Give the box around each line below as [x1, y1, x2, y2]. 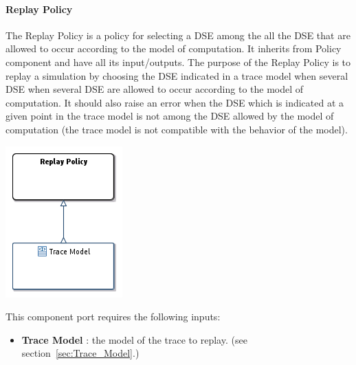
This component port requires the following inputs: [5, 309, 221, 324]
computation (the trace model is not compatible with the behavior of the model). [5, 122, 348, 136]
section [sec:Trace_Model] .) [21, 346, 140, 360]
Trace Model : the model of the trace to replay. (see [21, 332, 247, 346]
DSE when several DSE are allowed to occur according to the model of [5, 82, 304, 96]
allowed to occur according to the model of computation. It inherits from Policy [5, 41, 342, 56]
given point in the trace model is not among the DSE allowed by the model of [5, 109, 334, 123]
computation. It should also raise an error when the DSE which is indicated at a [5, 95, 344, 109]
